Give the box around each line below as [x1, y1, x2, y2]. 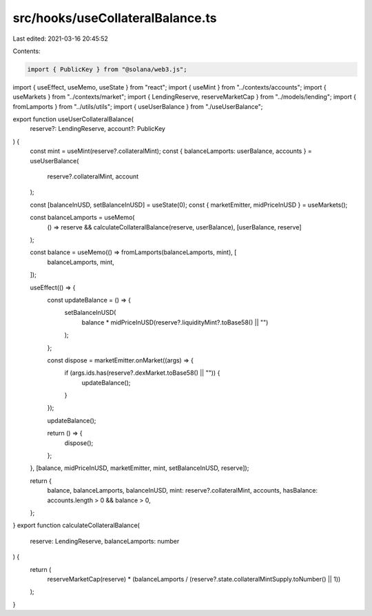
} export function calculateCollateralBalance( [12, 521, 141, 530]
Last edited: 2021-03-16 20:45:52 [12, 34, 108, 43]
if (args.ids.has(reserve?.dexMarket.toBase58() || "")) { [64, 369, 220, 377]
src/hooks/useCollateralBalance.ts [12, 10, 217, 25]
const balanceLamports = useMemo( [30, 214, 135, 222]
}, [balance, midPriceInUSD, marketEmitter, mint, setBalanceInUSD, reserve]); [30, 464, 249, 472]
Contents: [12, 47, 41, 55]
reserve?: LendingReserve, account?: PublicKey [30, 125, 165, 133]
